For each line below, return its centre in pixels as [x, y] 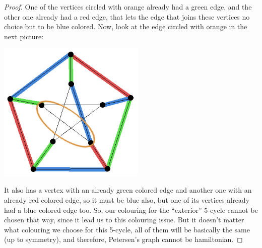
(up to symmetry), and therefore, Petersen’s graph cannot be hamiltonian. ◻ [123, 239]
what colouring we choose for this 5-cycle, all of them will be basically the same [127, 229]
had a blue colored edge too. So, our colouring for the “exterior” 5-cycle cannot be [131, 210]
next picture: [24, 36]
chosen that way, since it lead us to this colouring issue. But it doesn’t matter [124, 220]
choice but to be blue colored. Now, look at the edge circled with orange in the [126, 26]
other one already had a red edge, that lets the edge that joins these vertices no [127, 16]
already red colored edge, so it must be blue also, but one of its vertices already [127, 200]
